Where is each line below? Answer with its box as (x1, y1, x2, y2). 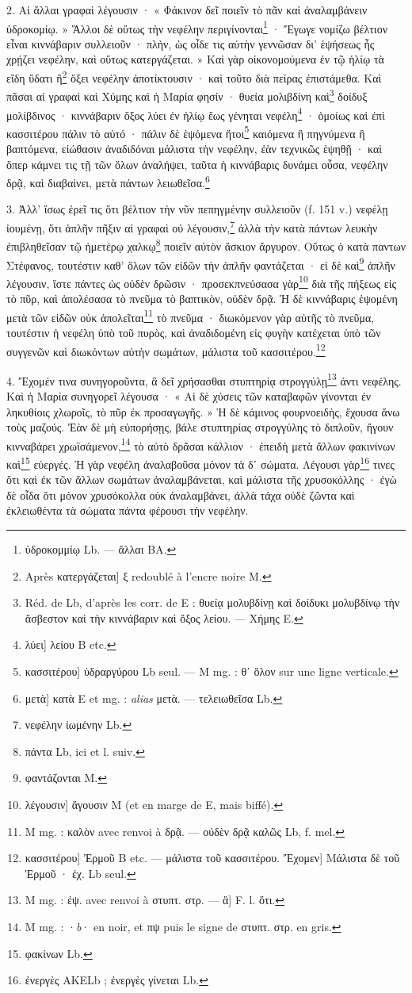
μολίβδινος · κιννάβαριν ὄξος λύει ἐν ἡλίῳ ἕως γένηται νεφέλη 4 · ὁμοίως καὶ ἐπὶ (6, 104, 385, 123)
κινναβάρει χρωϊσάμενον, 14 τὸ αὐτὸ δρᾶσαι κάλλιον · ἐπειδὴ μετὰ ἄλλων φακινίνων (6, 435, 395, 454)
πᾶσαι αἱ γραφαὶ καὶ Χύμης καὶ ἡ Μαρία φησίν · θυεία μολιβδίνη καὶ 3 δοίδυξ (6, 86, 368, 104)
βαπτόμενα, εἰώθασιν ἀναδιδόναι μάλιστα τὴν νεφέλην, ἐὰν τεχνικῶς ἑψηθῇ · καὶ (6, 140, 383, 157)
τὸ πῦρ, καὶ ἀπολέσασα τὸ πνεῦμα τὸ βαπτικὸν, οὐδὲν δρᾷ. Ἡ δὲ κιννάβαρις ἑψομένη (6, 290, 398, 307)
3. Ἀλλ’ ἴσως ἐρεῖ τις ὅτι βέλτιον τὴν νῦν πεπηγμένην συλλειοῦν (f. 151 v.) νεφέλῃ (6, 201, 388, 217)
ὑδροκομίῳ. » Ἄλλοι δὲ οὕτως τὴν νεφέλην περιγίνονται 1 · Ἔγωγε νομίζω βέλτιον (6, 17, 387, 36)
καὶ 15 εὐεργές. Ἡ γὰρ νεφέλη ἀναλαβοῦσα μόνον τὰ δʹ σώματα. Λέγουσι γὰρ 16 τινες (6, 454, 395, 472)
